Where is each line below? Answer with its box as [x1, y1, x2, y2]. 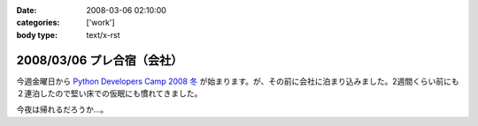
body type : [16, 29, 58, 40]
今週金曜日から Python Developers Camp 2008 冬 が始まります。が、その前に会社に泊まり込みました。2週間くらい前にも [16, 76, 459, 86]
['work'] [86, 18, 115, 28]
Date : [16, 5, 37, 15]
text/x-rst [86, 29, 120, 40]
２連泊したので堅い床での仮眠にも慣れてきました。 [16, 88, 203, 99]
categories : [16, 18, 60, 28]
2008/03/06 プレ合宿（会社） [16, 53, 183, 68]
